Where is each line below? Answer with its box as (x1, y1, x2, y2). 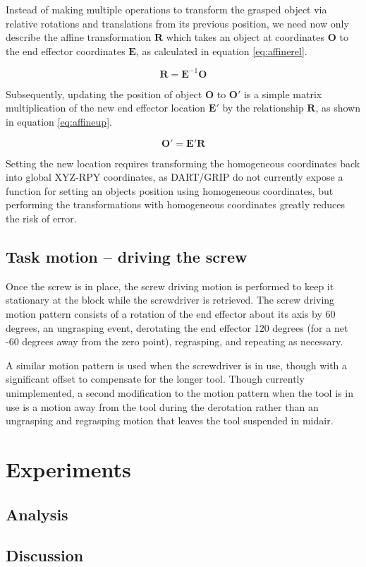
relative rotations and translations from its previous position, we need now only (6, 16, 349, 30)
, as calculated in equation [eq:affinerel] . (135, 43, 307, 58)
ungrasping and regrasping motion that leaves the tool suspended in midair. (6, 413, 334, 428)
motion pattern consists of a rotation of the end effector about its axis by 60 (6, 306, 336, 321)
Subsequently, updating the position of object (6, 86, 202, 101)
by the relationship (222, 100, 304, 115)
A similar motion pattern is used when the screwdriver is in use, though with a (6, 357, 348, 372)
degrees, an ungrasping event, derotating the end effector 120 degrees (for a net (6, 320, 348, 335)
